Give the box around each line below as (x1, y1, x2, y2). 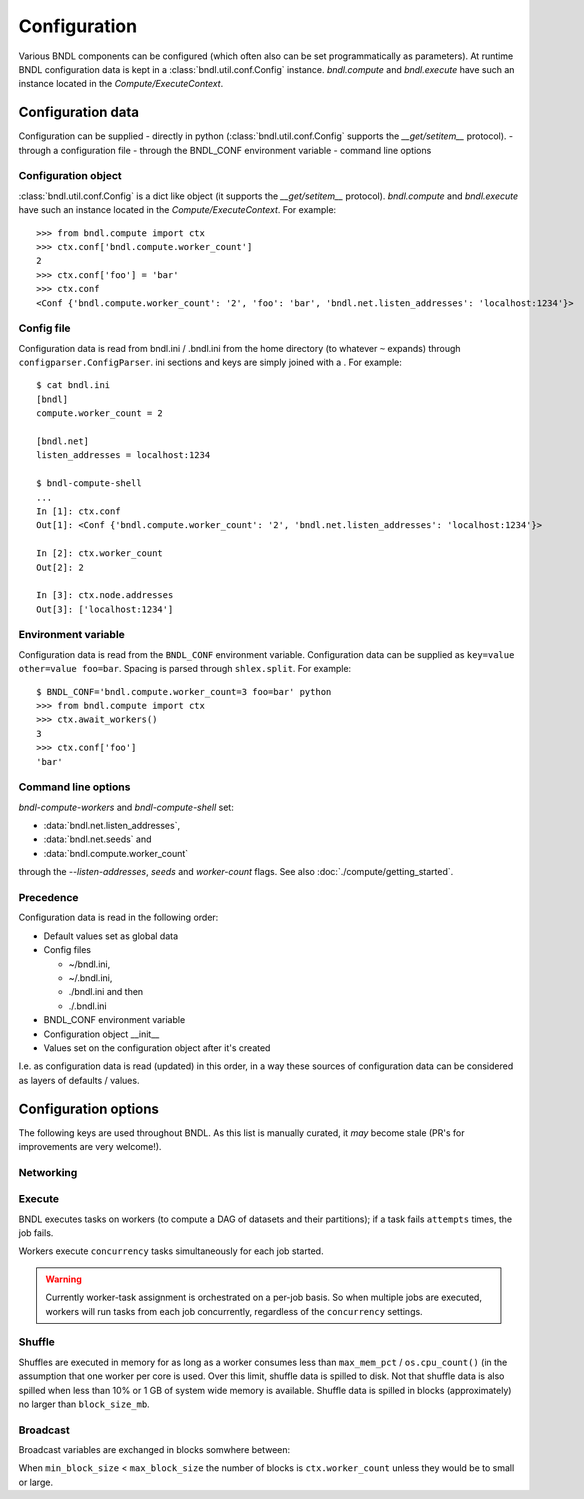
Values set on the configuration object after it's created (43, 1041, 271, 1054)
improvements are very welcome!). (18, 1140, 162, 1152)
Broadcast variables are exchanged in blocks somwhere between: (18, 1444, 291, 1456)
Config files (43, 944, 92, 956)
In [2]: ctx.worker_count (36, 548, 164, 559)
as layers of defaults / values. (18, 1074, 140, 1086)
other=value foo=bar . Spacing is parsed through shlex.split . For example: (18, 663, 352, 675)
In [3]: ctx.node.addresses (36, 590, 174, 601)
